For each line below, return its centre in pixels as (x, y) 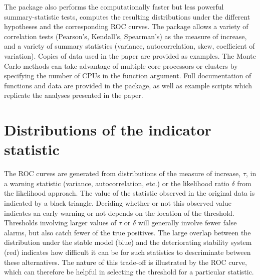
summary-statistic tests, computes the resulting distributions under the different (127, 16)
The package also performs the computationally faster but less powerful (114, 7)
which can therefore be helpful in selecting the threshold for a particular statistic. (129, 272)
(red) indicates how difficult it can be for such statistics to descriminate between (127, 252)
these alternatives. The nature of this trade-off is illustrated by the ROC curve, (125, 262)
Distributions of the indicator (108, 130)
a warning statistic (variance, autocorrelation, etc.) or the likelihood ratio (117, 183)
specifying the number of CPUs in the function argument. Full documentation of (128, 76)
